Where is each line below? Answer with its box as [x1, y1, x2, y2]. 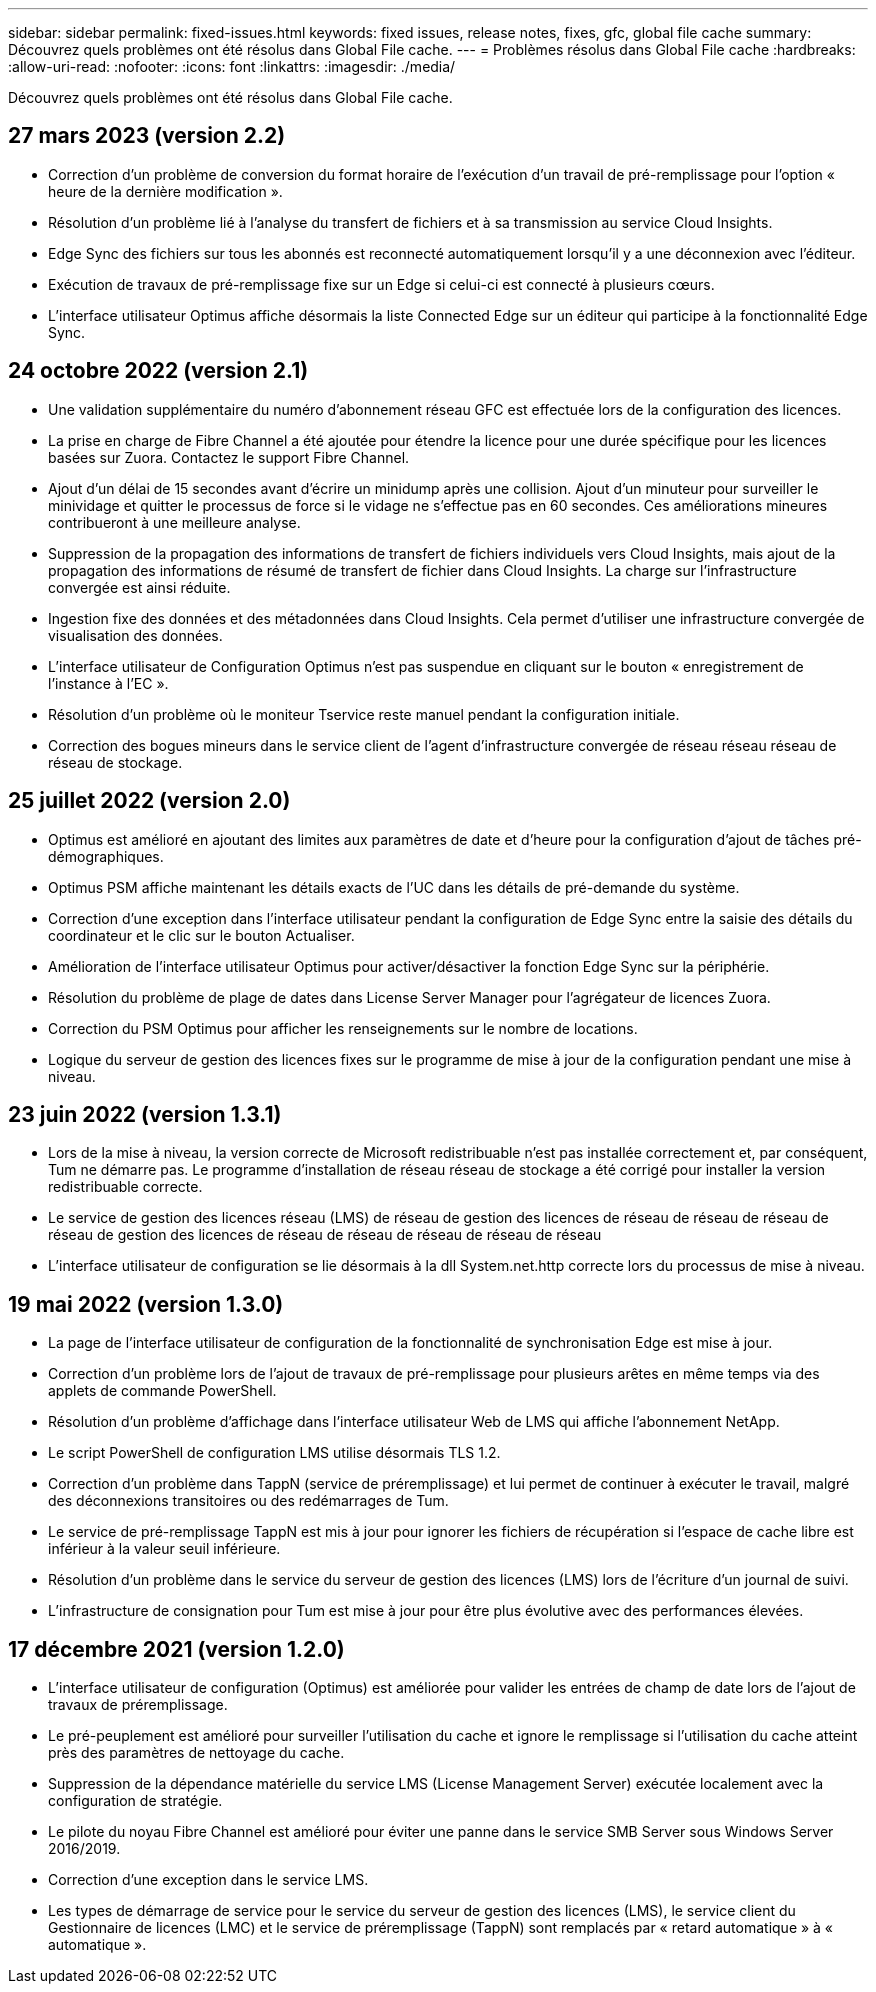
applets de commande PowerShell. [48, 1382, 277, 1400]
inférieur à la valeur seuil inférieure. [48, 1540, 281, 1558]
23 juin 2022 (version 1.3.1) [8, 1101, 282, 1127]
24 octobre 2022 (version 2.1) [8, 358, 309, 384]
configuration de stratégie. [48, 1792, 223, 1810]
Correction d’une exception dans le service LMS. [48, 1871, 369, 1889]
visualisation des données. [48, 626, 223, 644]
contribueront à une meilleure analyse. [48, 513, 301, 531]
